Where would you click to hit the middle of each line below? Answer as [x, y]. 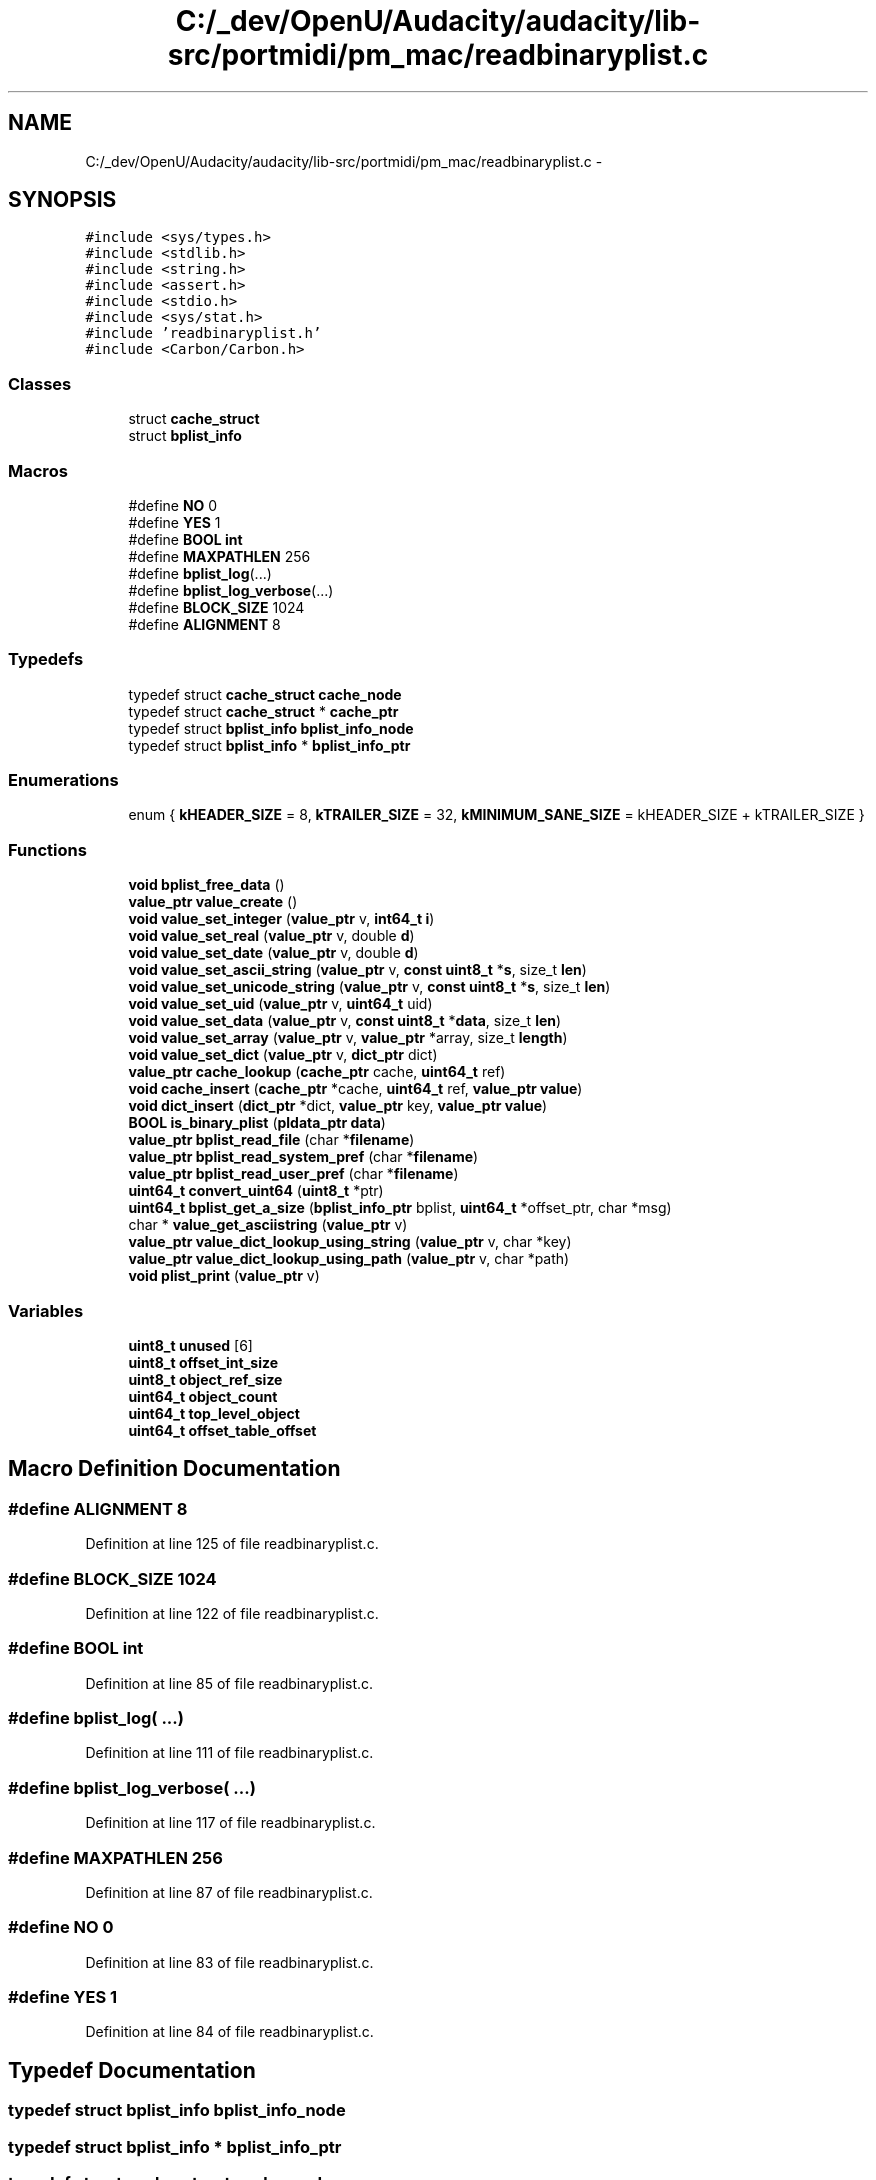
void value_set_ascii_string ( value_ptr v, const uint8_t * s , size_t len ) [357, 970]
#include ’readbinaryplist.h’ [203, 333]
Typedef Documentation [132, 2070]
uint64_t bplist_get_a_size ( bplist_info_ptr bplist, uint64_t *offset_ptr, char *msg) [400, 1208]
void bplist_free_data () [206, 885]
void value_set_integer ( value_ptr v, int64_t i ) [281, 919]
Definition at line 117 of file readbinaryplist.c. [230, 1823]
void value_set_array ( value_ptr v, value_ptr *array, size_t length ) [348, 1038]
